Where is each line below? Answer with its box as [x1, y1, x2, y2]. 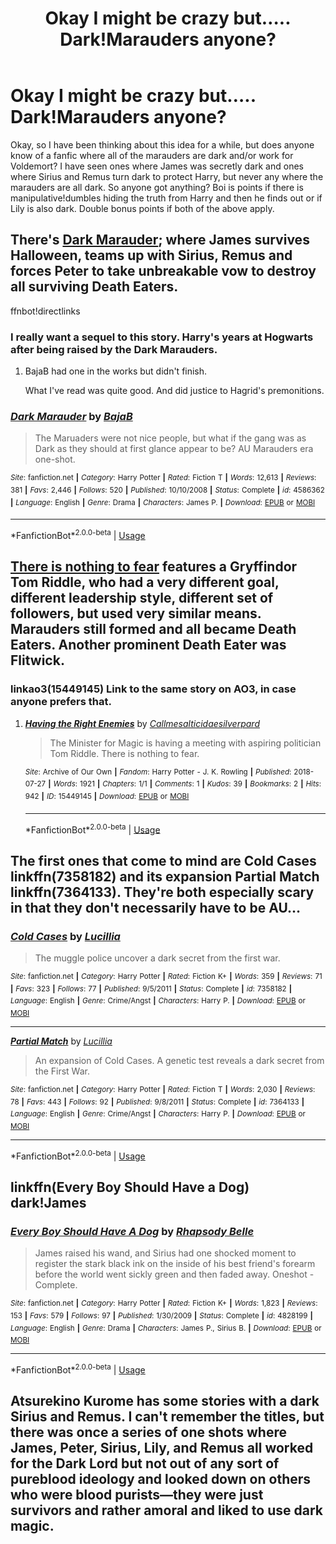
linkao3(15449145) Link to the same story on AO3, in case [10, 682, 297, 696]
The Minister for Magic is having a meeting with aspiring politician [49, 737, 322, 749]
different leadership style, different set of [10, 590, 274, 607]
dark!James [10, 1194, 87, 1211]
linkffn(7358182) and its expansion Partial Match [10, 868, 320, 885]
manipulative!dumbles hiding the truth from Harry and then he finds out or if [10, 192, 323, 204]
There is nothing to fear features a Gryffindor [10, 558, 298, 576]
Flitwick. [10, 652, 65, 669]
